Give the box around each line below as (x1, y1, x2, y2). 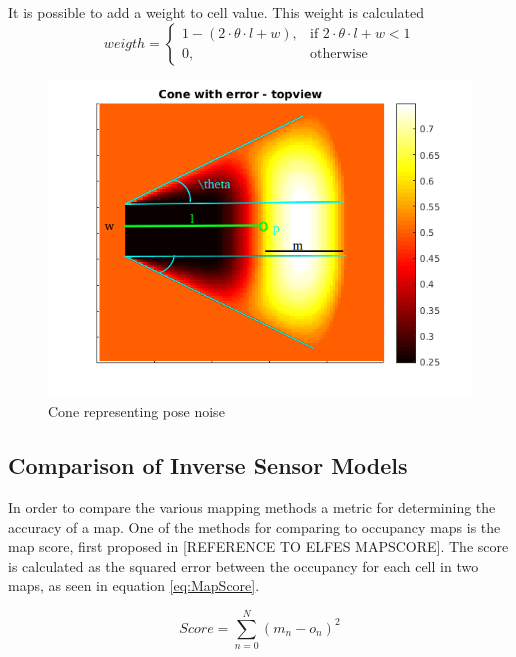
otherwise (310, 47, 368, 62)
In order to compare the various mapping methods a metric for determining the (8, 496, 496, 517)
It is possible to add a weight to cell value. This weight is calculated (8, 2, 425, 22)
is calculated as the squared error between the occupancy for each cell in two (8, 555, 479, 576)
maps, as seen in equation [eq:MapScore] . (8, 575, 260, 596)
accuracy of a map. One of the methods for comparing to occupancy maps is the (8, 516, 501, 537)
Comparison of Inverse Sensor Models (8, 450, 408, 481)
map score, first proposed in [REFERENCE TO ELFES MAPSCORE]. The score (8, 536, 509, 557)
